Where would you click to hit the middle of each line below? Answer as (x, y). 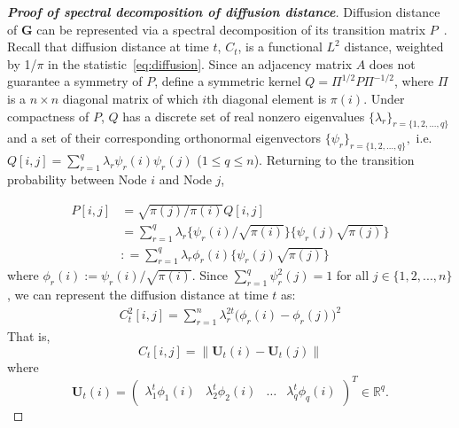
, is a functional (280, 47)
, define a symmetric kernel (228, 81)
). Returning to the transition (334, 160)
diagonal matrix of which (130, 98)
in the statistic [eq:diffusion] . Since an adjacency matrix (200, 63)
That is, (29, 336)
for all (353, 275)
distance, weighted (394, 47)
